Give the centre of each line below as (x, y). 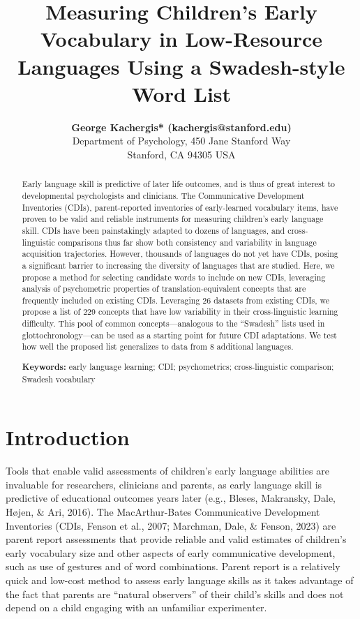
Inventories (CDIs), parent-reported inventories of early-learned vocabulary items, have (180, 207)
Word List (181, 93)
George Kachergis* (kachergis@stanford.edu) (181, 127)
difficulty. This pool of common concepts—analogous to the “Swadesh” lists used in (173, 323)
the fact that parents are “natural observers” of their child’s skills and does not (175, 594)
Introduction (68, 437)
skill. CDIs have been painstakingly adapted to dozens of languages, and (153, 230)
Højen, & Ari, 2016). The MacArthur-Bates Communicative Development (163, 512)
